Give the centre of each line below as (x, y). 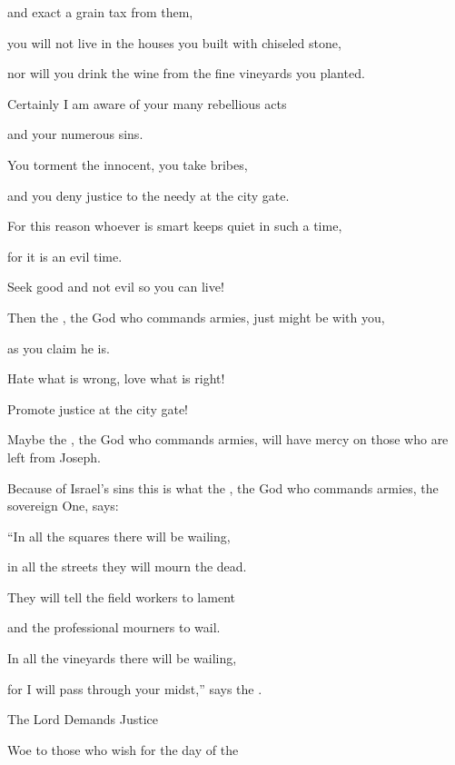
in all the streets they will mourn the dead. (127, 566)
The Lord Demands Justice (83, 719)
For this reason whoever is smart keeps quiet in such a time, (175, 226)
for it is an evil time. (65, 256)
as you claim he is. (59, 348)
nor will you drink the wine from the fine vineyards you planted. (186, 73)
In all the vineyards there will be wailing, (122, 658)
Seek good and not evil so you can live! (116, 287)
